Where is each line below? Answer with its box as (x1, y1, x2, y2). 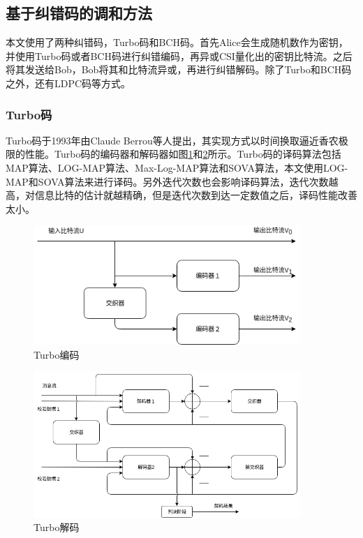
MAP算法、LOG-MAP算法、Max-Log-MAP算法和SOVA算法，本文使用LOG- (6, 160, 348, 174)
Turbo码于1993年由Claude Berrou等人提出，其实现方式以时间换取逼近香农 (6, 133, 339, 147)
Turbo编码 (34, 347, 80, 361)
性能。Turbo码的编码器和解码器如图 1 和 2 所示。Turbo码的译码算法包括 (24, 147, 341, 161)
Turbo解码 (34, 520, 80, 535)
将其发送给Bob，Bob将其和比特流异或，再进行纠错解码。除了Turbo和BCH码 (6, 62, 352, 77)
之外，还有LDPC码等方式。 (6, 75, 131, 90)
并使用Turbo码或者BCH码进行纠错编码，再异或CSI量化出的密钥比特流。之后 (6, 48, 353, 63)
